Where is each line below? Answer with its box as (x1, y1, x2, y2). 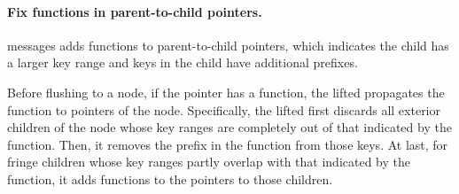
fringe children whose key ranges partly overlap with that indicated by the (7, 152, 410, 171)
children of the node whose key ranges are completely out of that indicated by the (7, 118, 452, 136)
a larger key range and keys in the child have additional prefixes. (7, 53, 358, 72)
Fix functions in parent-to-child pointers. (7, 2, 262, 20)
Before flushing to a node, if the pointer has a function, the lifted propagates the (7, 82, 445, 101)
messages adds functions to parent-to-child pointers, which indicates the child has (7, 35, 449, 54)
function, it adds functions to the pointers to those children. (7, 169, 333, 188)
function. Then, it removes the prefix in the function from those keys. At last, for (7, 135, 448, 153)
